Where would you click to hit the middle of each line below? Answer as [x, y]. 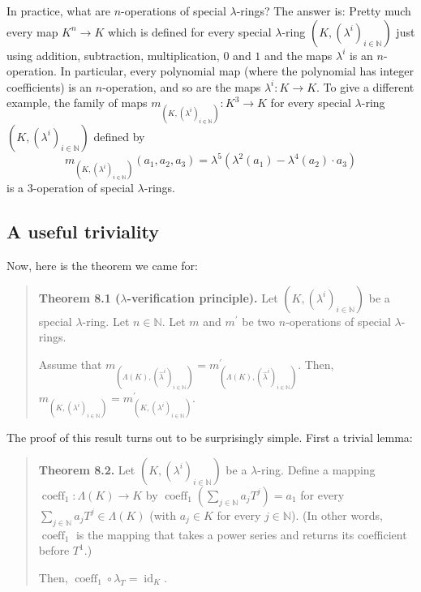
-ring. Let [106, 321]
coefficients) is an [49, 86]
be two [259, 321]
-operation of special [83, 188]
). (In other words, [337, 515]
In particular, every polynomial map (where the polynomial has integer [237, 71]
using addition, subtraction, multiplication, [113, 55]
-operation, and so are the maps [182, 86]
